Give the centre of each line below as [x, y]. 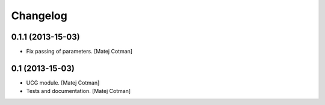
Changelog [39, 16]
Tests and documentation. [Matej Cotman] [79, 91]
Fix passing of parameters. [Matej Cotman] [79, 52]
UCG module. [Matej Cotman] [63, 82]
